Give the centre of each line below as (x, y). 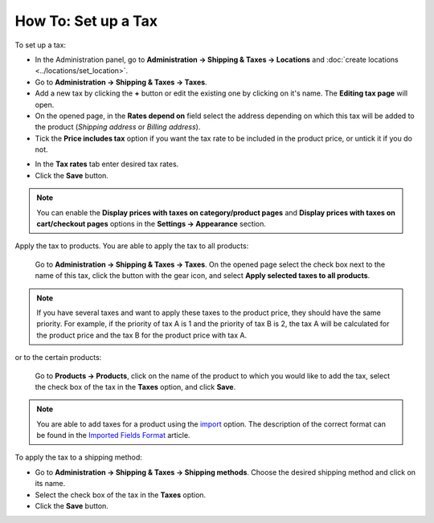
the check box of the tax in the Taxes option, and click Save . (135, 386)
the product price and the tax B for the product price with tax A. (142, 335)
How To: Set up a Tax (86, 21)
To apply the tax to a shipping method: (78, 457)
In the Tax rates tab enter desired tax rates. (107, 164)
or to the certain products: (58, 358)
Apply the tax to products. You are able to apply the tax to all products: (132, 246)
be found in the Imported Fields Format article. (113, 435)
